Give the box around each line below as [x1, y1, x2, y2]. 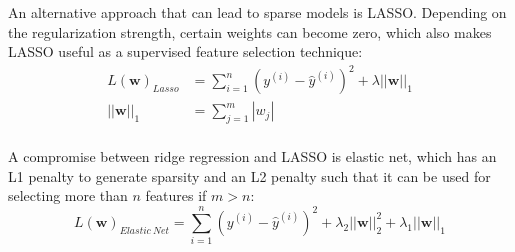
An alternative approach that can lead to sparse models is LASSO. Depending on [8, 2, 507, 22]
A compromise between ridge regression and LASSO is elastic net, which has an [8, 146, 497, 167]
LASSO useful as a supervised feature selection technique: [8, 41, 363, 62]
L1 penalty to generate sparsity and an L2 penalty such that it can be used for [8, 165, 491, 186]
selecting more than [8, 185, 128, 206]
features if [145, 185, 207, 206]
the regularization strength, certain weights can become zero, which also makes [8, 21, 492, 42]
